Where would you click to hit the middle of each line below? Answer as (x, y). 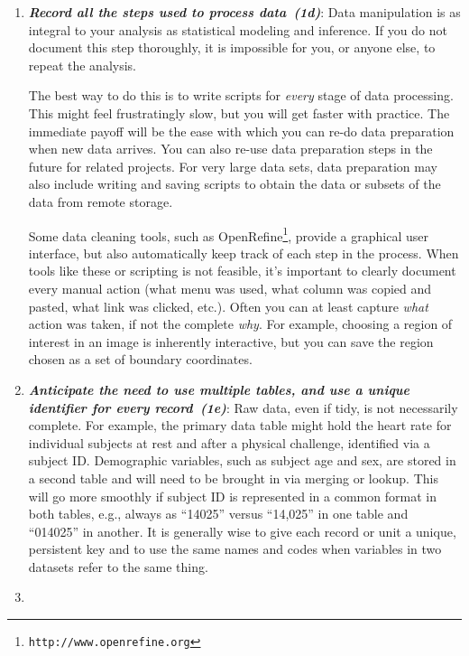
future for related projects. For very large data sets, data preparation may (233, 166)
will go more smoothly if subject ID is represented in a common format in (232, 496)
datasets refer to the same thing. (118, 566)
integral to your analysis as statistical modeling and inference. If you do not (238, 29)
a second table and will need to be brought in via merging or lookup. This (233, 478)
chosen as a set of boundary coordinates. (140, 359)
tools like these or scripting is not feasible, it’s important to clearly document (242, 271)
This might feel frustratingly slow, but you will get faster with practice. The (239, 112)
